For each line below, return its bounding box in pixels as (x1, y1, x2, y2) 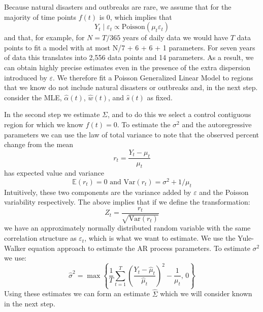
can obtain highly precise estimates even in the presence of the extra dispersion (4, 62, 251, 72)
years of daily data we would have (122, 32, 228, 43)
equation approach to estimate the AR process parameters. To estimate (28, 242, 250, 253)
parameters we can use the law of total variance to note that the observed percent (4, 129, 259, 139)
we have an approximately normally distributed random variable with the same (4, 222, 251, 233)
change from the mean (4, 139, 74, 150)
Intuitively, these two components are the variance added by (4, 186, 191, 197)
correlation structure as (4, 233, 77, 243)
